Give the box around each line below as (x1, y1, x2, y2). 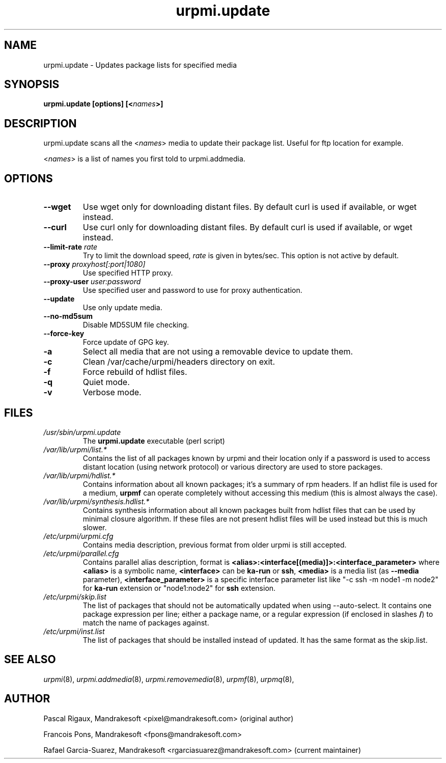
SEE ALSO (4, 653, 56, 666)
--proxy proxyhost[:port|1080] (43, 260, 146, 269)
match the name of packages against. (82, 618, 209, 627)
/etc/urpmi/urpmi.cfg (43, 531, 114, 540)
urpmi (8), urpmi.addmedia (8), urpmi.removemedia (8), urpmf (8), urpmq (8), (43, 674, 294, 684)
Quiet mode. (82, 377, 130, 388)
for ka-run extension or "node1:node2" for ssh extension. (82, 583, 276, 592)
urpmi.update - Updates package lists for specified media (43, 60, 237, 69)
